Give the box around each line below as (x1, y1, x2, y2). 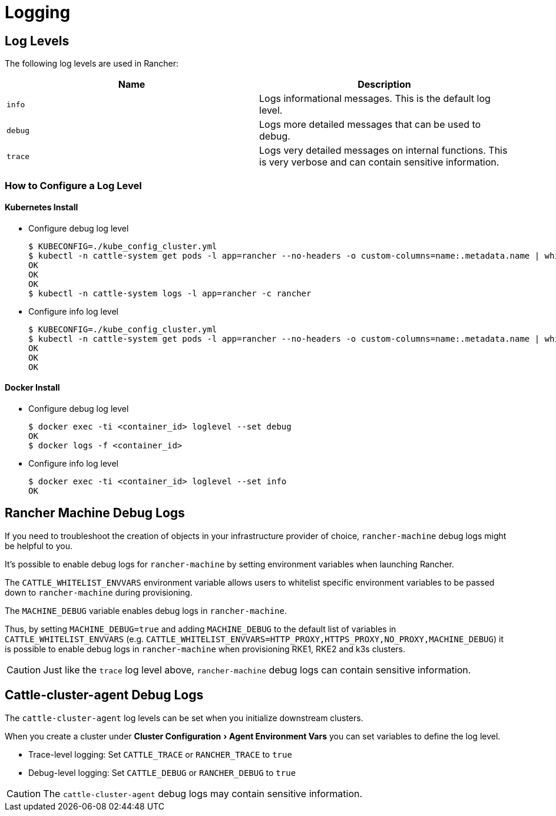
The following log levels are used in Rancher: (5, 58, 178, 69)
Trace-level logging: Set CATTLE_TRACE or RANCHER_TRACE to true (28, 749, 292, 759)
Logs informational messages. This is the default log (259, 92, 491, 105)
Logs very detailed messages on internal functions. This (259, 144, 508, 157)
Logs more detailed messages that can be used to (259, 118, 481, 131)
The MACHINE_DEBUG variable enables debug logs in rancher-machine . (5, 605, 287, 616)
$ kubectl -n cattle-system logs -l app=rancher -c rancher (28, 288, 312, 298)
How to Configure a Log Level (5, 179, 142, 191)
